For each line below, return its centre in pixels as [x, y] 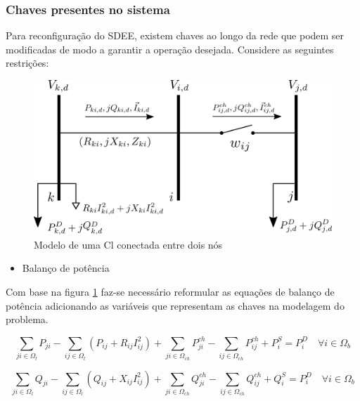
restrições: [27, 63]
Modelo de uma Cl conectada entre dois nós [128, 244]
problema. [27, 319]
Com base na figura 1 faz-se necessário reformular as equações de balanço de [170, 292]
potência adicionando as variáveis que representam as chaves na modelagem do [175, 305]
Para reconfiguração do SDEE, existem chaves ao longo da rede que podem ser [175, 35]
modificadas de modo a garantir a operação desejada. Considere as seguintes [170, 49]
